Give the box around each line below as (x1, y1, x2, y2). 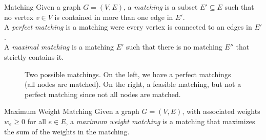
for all (27, 115, 46, 126)
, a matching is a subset (124, 2, 198, 12)
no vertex (4, 11, 34, 22)
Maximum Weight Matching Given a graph (4, 106, 139, 116)
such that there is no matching (126, 41, 222, 52)
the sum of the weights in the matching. (4, 126, 130, 136)
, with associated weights (182, 106, 260, 116)
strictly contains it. (4, 51, 64, 62)
